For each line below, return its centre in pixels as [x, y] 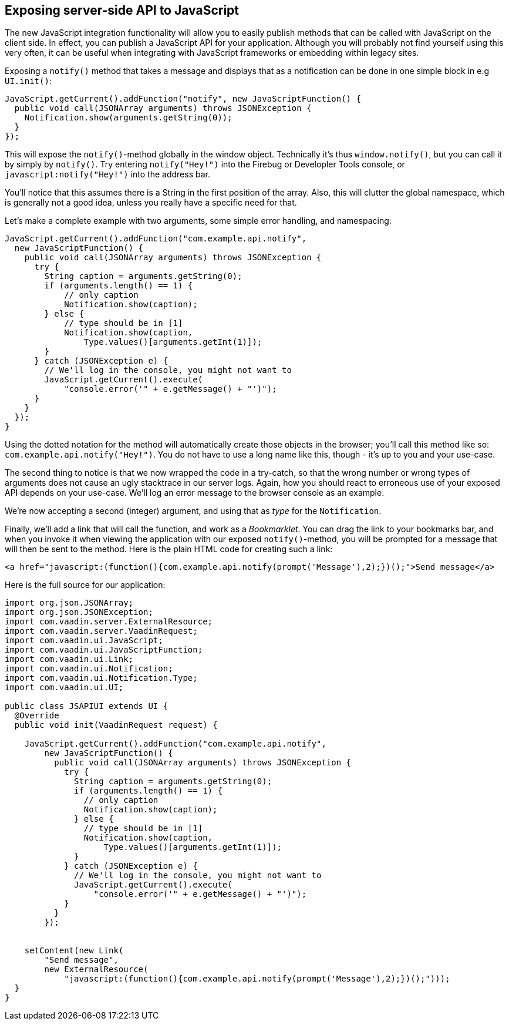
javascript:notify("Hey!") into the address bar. [107, 174]
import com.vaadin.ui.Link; [69, 659]
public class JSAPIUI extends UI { [87, 706]
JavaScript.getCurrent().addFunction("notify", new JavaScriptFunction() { [183, 99]
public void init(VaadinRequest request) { [116, 725]
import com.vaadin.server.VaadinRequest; [101, 631]
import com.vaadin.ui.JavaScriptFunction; [104, 650]
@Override [37, 716]
